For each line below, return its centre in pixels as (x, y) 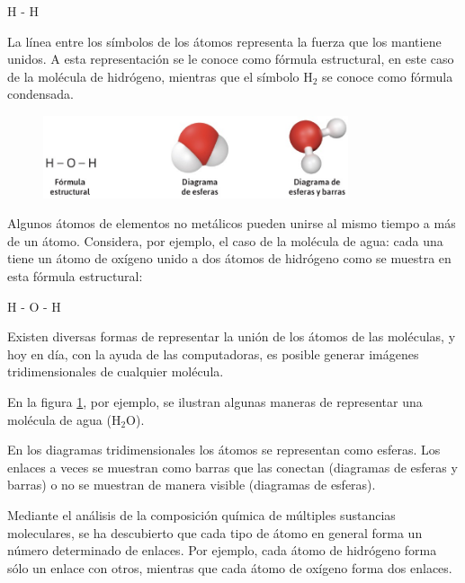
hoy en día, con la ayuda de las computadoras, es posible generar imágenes (213, 353)
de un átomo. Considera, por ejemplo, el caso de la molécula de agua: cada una (225, 240)
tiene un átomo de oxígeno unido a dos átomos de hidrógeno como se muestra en (229, 258)
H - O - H (34, 306)
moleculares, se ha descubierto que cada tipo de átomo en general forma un (215, 532)
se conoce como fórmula (388, 76)
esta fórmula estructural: (75, 276)
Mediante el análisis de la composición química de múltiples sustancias (201, 515)
